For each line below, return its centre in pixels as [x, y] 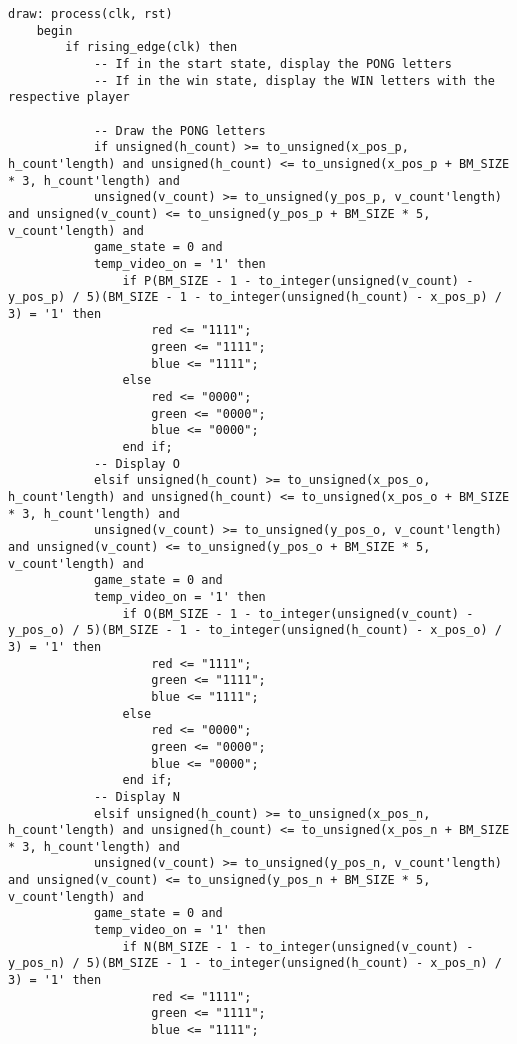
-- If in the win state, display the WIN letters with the [294, 80]
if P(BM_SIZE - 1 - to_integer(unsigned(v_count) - [298, 280]
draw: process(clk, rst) [90, 14]
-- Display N [136, 796]
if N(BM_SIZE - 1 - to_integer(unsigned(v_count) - [298, 946]
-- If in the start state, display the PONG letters [272, 63]
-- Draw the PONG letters [179, 130]
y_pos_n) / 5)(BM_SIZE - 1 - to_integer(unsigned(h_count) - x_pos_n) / [255, 963]
